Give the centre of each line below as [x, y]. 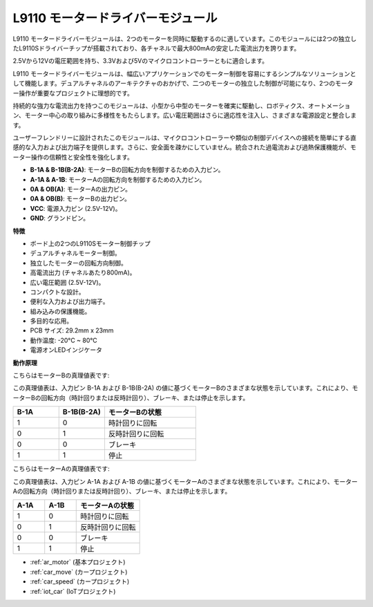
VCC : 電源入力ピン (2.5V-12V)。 [76, 208]
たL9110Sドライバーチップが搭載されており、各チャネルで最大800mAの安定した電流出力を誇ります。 [156, 48]
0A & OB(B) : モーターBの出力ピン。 [80, 199]
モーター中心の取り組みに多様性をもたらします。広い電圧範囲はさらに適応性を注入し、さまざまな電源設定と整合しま [191, 115]
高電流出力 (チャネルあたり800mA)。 [83, 272]
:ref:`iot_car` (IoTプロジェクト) [73, 591]
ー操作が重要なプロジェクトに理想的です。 [73, 93]
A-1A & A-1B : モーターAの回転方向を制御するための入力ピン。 [118, 179]
